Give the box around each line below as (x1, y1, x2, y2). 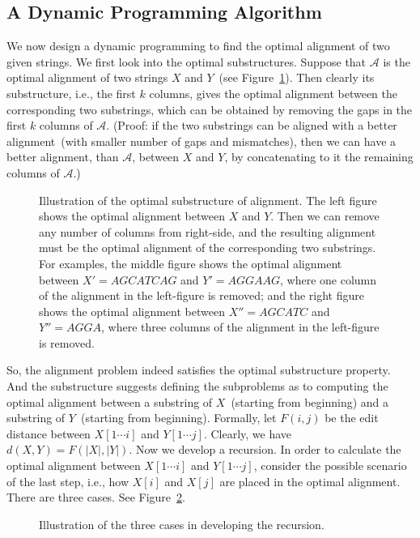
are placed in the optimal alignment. (219, 472, 401, 489)
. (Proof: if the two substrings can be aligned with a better (106, 117, 397, 134)
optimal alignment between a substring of (6, 393, 213, 410)
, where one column (280, 271, 377, 288)
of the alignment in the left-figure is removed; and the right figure (39, 287, 364, 304)
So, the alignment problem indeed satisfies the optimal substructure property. (6, 361, 391, 378)
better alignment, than (6, 148, 119, 165)
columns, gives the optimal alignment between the (149, 84, 398, 101)
